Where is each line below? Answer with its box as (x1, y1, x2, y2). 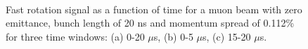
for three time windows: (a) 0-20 (6, 29, 145, 43)
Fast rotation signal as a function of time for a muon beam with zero (6, 1, 302, 16)
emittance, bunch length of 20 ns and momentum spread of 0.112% (6, 15, 295, 30)
